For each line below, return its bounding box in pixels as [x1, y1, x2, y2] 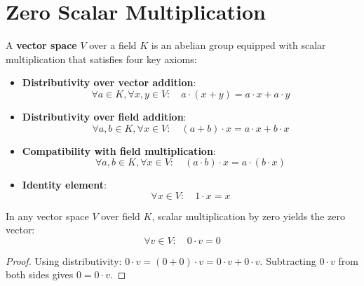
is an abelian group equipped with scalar [151, 38, 326, 53]
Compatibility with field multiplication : [22, 143, 216, 158]
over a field [89, 38, 137, 53]
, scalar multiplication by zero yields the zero [151, 208, 346, 223]
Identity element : [22, 177, 107, 192]
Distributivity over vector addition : [22, 75, 196, 90]
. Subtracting [259, 253, 316, 268]
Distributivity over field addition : [22, 109, 187, 123]
